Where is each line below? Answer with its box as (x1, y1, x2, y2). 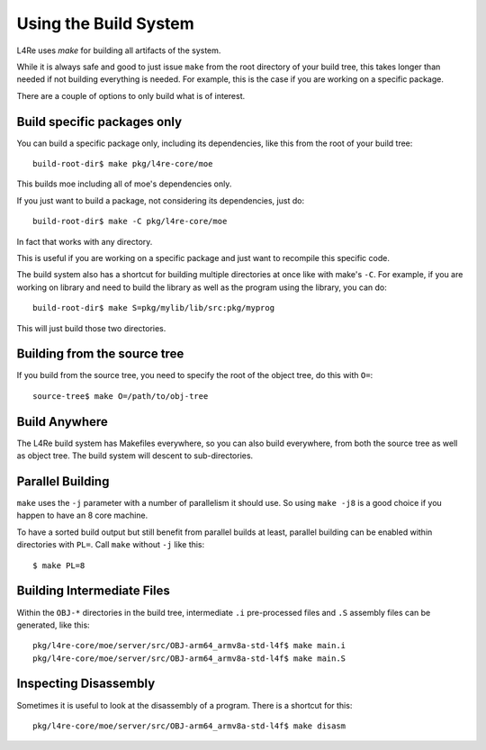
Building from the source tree (16, 347, 184, 362)
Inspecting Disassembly (16, 676, 156, 691)
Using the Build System (16, 14, 195, 33)
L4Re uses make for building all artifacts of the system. (16, 45, 221, 56)
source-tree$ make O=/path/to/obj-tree (32, 391, 209, 401)
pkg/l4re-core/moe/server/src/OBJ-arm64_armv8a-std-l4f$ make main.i (32, 640, 346, 651)
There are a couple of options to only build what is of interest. (16, 90, 246, 101)
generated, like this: (16, 619, 90, 630)
